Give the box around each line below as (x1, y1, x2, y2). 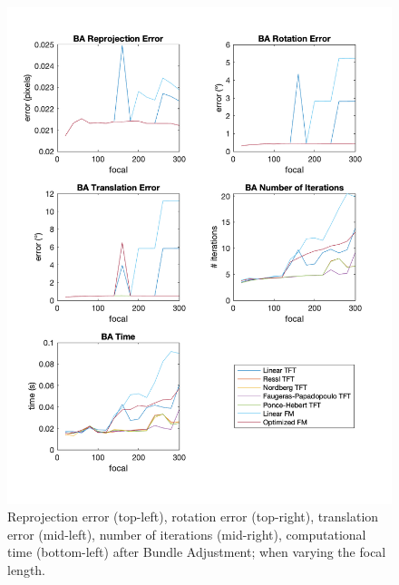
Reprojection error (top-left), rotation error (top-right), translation (7, 507, 379, 526)
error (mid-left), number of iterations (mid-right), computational (7, 524, 366, 543)
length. (7, 560, 46, 579)
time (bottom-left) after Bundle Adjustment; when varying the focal (7, 542, 386, 561)
